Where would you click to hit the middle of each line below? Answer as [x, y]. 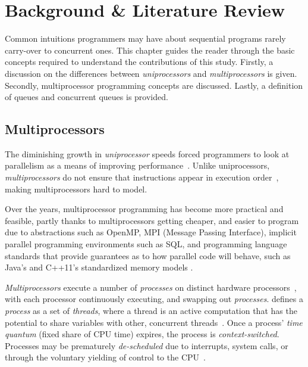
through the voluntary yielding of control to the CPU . [105, 357]
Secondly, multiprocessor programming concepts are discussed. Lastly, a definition [154, 85]
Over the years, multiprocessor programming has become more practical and [144, 209]
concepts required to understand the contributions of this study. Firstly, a [139, 62]
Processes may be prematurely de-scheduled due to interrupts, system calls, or [147, 345]
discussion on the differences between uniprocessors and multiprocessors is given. [151, 73]
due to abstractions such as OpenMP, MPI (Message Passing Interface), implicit [151, 232]
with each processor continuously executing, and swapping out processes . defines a [154, 299]
